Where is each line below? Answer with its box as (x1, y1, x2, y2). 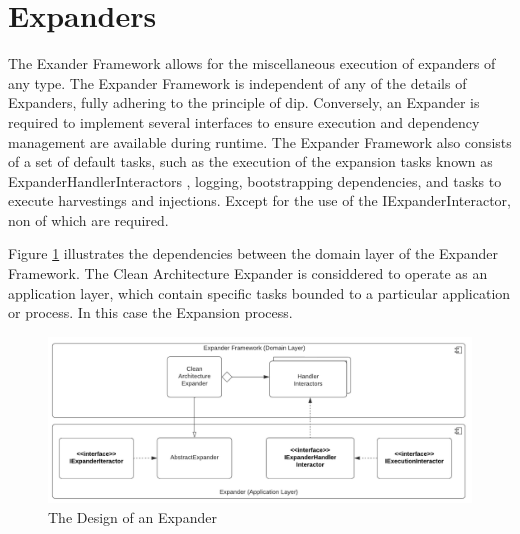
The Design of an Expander (48, 506, 217, 527)
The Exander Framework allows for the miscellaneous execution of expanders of (8, 53, 496, 74)
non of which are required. (8, 209, 169, 230)
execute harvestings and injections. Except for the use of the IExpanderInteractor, (8, 190, 511, 211)
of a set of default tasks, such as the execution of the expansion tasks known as (8, 151, 493, 172)
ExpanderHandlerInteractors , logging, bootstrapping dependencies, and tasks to (8, 170, 502, 191)
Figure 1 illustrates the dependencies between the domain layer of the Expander (8, 243, 499, 264)
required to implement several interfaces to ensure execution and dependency (8, 111, 480, 132)
